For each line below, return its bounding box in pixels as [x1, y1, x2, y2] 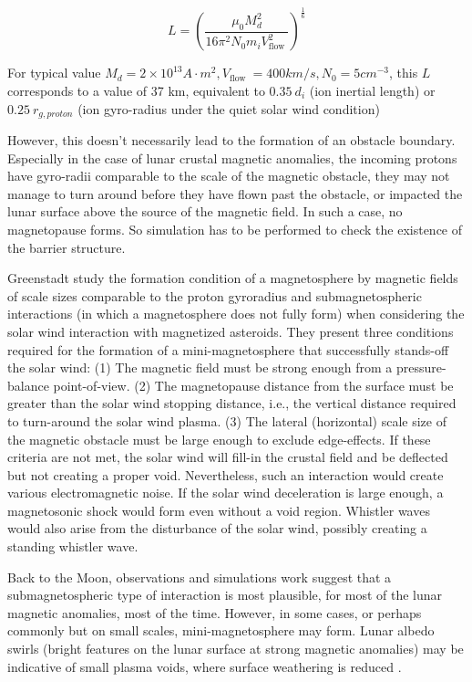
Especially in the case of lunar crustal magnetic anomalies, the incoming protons [7, 148, 457, 167]
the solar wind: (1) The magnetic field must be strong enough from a [7, 358, 393, 377]
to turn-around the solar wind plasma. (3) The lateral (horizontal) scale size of [7, 411, 446, 430]
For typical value [7, 63, 101, 82]
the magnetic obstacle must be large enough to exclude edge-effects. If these [7, 429, 431, 448]
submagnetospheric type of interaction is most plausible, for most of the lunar [7, 585, 443, 604]
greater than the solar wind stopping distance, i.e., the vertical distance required [7, 393, 457, 413]
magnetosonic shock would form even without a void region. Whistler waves [7, 500, 430, 519]
